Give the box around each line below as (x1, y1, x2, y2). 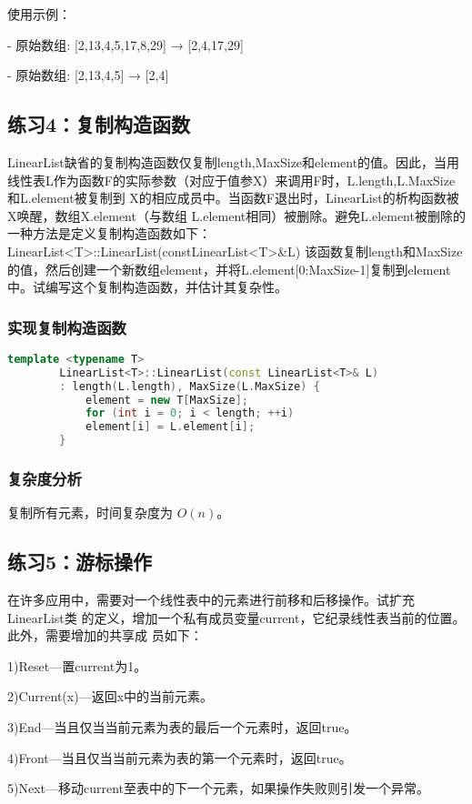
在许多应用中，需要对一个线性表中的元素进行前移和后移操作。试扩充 (7, 590, 415, 609)
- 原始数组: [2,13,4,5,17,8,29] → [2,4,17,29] (7, 35, 244, 54)
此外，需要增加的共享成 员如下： (7, 626, 203, 645)
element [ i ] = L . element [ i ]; (85, 420, 256, 434)
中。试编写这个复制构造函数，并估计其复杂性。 (7, 277, 287, 296)
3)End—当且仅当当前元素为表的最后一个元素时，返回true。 (7, 718, 357, 737)
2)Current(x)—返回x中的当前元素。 (7, 687, 214, 706)
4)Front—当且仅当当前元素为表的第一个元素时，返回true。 (7, 748, 352, 767)
